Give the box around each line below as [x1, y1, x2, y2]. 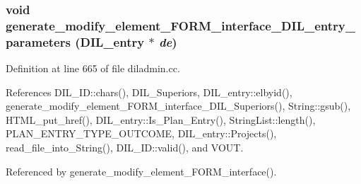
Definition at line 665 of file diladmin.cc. [6, 61, 180, 76]
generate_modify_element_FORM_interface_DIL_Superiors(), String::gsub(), [6, 98, 351, 113]
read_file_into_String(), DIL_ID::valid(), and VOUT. [6, 140, 244, 155]
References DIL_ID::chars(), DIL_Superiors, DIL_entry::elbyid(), [6, 84, 292, 99]
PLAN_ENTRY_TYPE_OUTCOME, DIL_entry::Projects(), [6, 126, 277, 141]
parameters [6, 33, 71, 50]
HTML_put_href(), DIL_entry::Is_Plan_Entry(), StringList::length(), [6, 112, 316, 127]
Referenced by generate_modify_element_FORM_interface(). [6, 163, 277, 178]
